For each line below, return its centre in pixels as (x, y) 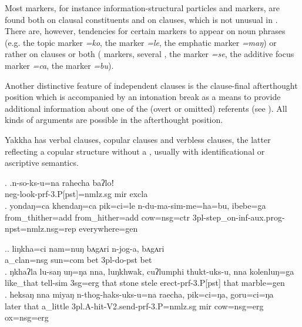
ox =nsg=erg (27, 317)
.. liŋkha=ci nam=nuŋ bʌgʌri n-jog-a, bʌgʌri (85, 248)
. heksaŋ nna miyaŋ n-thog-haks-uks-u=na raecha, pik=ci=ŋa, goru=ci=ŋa (139, 294)
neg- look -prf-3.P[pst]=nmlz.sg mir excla (76, 194)
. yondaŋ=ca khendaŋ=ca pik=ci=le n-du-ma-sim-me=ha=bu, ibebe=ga (135, 205)
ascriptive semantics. (42, 163)
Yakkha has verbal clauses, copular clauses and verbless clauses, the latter (138, 139)
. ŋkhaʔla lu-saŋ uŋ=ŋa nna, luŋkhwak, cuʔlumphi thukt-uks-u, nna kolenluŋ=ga (150, 271)
